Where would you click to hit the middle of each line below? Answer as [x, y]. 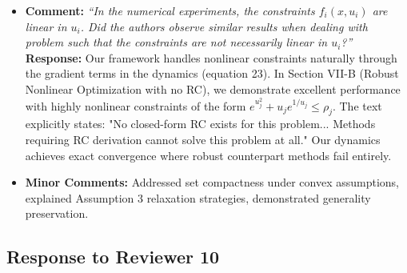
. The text [357, 105]
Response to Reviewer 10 [113, 257]
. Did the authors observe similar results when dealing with [224, 26]
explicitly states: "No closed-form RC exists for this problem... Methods [200, 124]
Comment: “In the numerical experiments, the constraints [170, 10]
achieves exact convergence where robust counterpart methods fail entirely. [208, 155]
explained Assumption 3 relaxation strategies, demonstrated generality [198, 197]
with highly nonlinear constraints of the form [136, 105]
